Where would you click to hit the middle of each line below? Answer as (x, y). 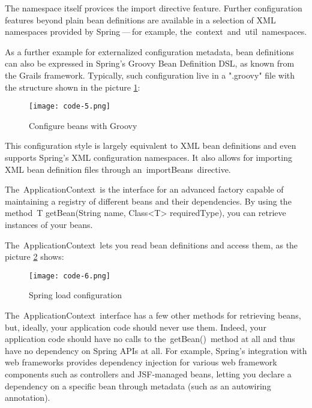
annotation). (28, 397)
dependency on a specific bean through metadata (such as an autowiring (138, 385)
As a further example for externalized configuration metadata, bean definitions (149, 51)
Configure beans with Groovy (83, 125)
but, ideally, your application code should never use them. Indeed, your (136, 327)
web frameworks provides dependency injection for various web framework (141, 362)
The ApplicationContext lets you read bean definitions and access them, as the (151, 244)
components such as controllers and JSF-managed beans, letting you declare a (148, 373)
